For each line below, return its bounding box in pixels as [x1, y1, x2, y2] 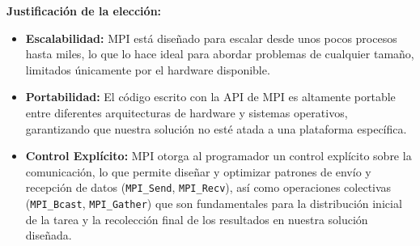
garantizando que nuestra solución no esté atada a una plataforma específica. [25, 120, 407, 137]
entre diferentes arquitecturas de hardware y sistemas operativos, [25, 104, 348, 121]
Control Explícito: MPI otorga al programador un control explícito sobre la [25, 147, 412, 164]
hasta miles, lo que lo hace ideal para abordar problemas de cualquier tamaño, [25, 45, 414, 62]
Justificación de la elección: [6, 2, 162, 19]
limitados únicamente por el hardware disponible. [25, 61, 270, 78]
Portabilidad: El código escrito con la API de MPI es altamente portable [25, 88, 396, 105]
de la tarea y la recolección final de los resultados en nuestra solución [25, 210, 368, 227]
